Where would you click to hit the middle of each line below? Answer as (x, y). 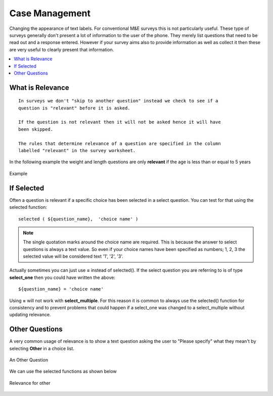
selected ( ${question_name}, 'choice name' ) (78, 219)
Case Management (50, 13)
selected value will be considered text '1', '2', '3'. (73, 257)
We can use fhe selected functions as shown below (63, 371)
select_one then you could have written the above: (62, 277)
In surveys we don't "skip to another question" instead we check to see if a (118, 101)
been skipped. (36, 129)
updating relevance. (30, 315)
